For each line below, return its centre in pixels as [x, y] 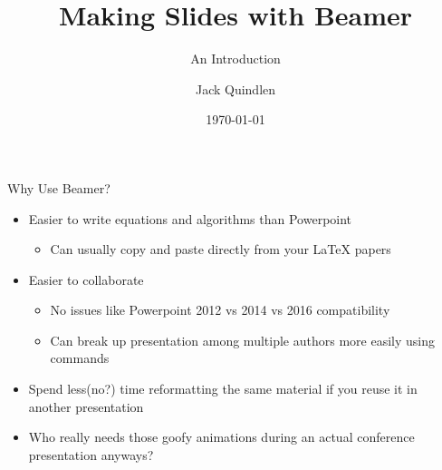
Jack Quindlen [235, 88]
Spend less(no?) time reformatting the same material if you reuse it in [223, 389]
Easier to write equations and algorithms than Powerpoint [190, 218]
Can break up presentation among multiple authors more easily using [242, 340]
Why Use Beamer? [59, 187]
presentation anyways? [91, 454]
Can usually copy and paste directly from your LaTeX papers [221, 249]
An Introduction [235, 59]
